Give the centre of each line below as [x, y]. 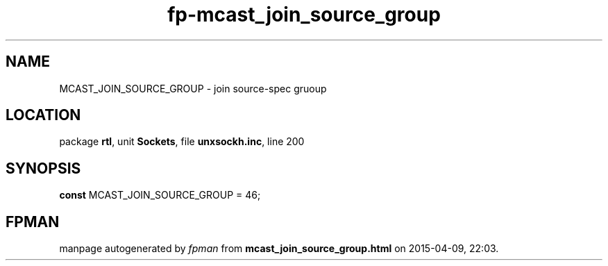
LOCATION [43, 115]
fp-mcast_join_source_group [304, 15]
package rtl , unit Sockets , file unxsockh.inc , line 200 [182, 142]
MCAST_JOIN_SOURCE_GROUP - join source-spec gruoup [193, 88]
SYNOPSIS [43, 168]
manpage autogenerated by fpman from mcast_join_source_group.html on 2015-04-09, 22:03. [279, 249]
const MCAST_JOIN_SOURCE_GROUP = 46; [160, 195]
